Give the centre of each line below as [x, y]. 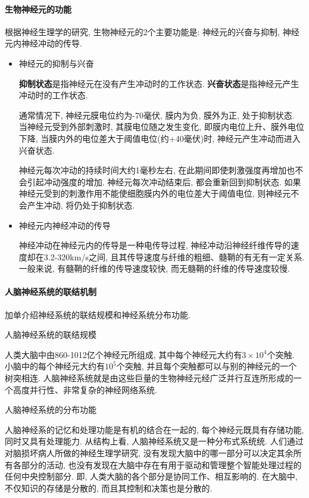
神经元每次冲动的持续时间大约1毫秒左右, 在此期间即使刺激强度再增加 [153, 170]
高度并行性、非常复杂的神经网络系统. [85, 389]
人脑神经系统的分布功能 [51, 410]
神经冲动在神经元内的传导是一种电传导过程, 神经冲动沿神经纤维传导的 [155, 245]
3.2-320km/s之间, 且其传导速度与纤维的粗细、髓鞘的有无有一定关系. [174, 256]
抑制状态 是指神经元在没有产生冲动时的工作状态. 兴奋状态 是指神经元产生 [159, 83]
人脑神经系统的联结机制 [51, 292]
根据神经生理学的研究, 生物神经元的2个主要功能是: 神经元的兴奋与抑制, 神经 [152, 31]
